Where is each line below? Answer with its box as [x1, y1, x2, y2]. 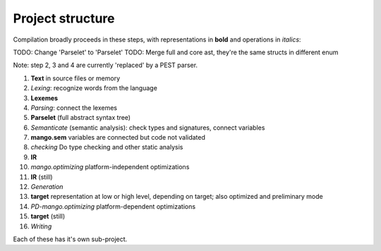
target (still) [30, 212, 66, 221]
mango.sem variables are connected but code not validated [30, 133, 206, 142]
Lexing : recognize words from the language [30, 84, 158, 92]
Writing [30, 222, 52, 231]
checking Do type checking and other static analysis [30, 143, 183, 152]
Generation [30, 183, 64, 191]
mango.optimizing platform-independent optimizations [30, 163, 190, 171]
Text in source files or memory [30, 74, 120, 82]
